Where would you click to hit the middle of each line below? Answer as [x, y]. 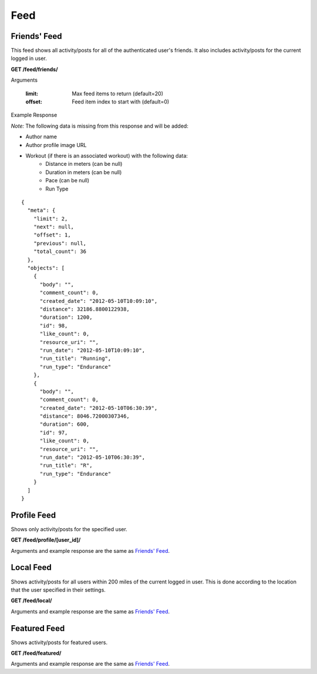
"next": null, [54, 227]
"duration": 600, [65, 424]
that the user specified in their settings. [58, 590]
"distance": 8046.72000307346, [85, 416]
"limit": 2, [50, 218]
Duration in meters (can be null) [84, 172]
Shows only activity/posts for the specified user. [69, 529]
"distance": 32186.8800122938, [85, 309]
